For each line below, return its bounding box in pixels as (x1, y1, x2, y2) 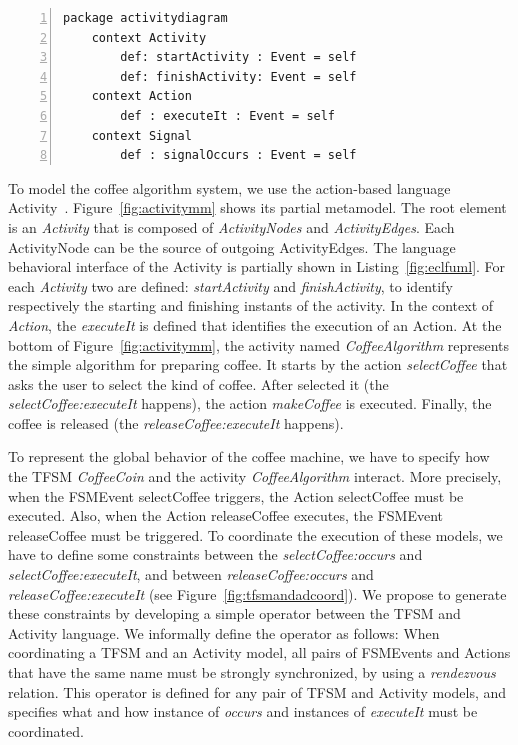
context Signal (91, 128, 192, 143)
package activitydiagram (63, 11, 228, 25)
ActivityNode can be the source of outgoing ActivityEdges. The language (8, 236, 456, 257)
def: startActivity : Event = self (120, 50, 357, 65)
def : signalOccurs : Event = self (120, 148, 357, 163)
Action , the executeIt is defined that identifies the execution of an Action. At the (8, 314, 502, 335)
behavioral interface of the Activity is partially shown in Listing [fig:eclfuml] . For (8, 256, 506, 277)
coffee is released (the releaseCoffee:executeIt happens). (8, 412, 344, 433)
